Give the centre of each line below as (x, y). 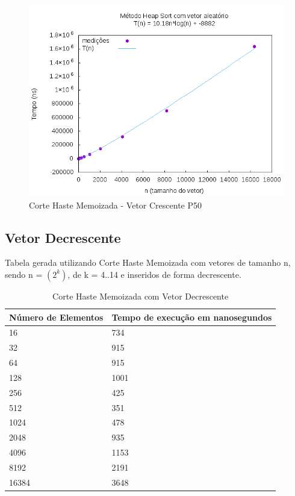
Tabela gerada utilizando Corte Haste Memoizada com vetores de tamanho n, (148, 262)
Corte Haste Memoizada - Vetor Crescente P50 (116, 205)
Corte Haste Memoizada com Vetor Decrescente (141, 296)
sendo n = (24, 274)
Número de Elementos (56, 317)
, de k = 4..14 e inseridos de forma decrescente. (154, 274)
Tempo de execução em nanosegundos (192, 317)
